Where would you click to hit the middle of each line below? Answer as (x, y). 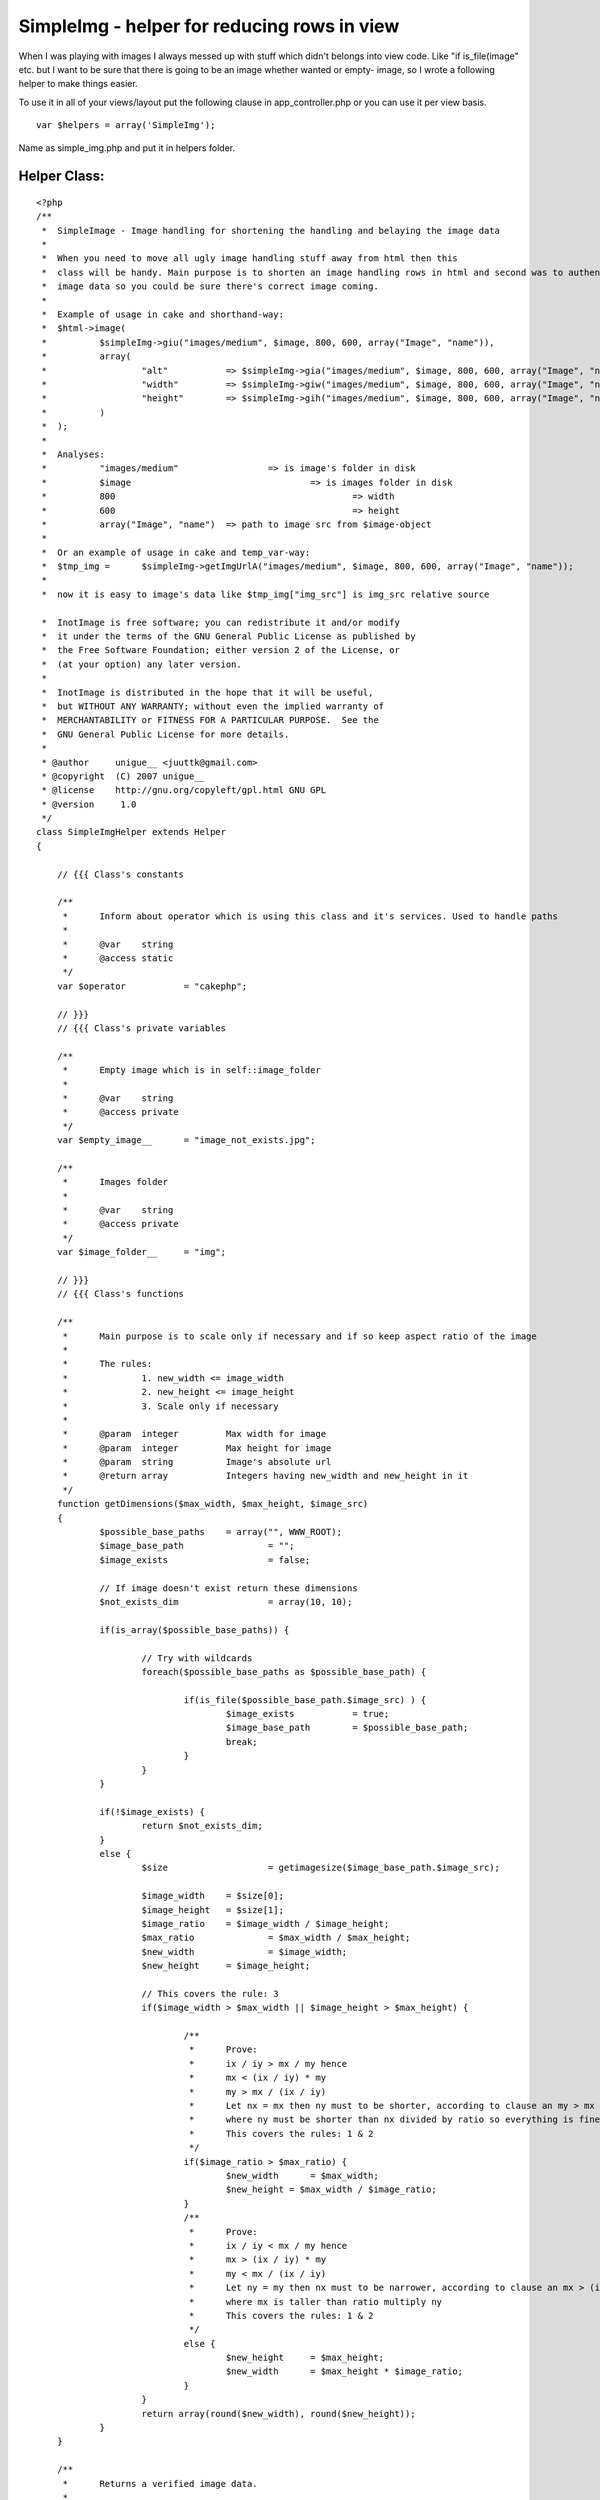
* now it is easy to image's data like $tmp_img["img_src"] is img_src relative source (265, 594)
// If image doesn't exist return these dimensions (229, 1588)
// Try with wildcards (197, 1658)
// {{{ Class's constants (120, 874)
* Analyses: (73, 454)
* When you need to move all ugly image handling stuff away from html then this (250, 258)
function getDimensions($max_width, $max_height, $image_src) (212, 1504)
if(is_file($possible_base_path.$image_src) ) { (305, 1699)
